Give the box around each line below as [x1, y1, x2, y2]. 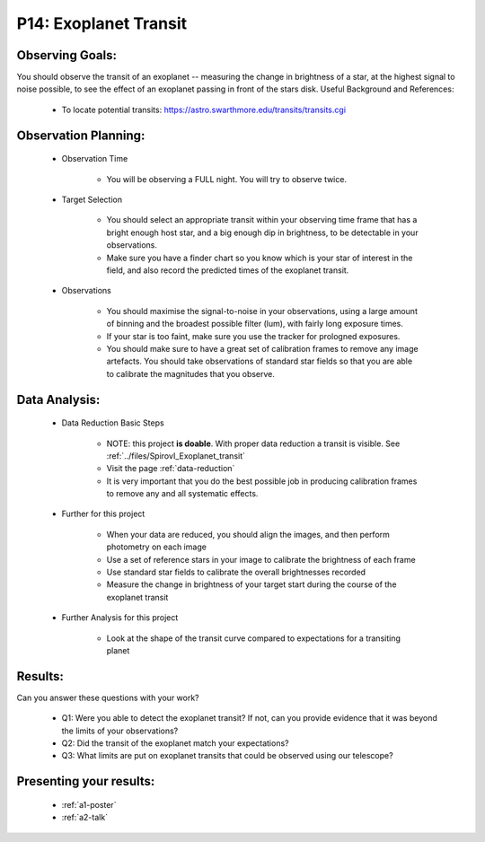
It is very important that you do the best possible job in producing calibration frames [106, 476, 418, 487]
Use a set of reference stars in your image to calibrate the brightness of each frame [106, 554, 417, 565]
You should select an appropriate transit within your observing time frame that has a [106, 215, 418, 225]
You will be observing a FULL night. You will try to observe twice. [106, 173, 348, 184]
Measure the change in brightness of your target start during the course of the [106, 579, 397, 590]
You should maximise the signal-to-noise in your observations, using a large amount [106, 305, 418, 316]
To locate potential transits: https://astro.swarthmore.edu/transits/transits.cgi [61, 104, 346, 115]
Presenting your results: [16, 774, 155, 789]
